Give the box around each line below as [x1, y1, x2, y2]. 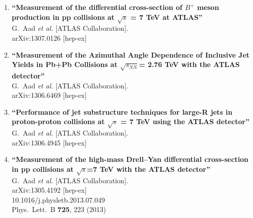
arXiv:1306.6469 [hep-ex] [11, 90, 87, 100]
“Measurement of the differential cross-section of [11, 2, 182, 12]
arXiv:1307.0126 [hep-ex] [11, 32, 87, 43]
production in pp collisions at [11, 11, 115, 22]
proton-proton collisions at [11, 116, 105, 127]
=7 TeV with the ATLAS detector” [86, 163, 210, 174]
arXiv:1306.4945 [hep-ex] [11, 137, 87, 147]
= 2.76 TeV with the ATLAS [139, 59, 240, 70]
